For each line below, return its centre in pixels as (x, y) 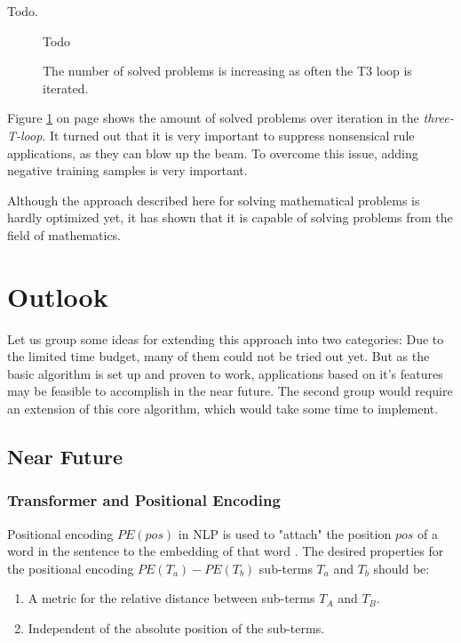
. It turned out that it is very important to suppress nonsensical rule (228, 135)
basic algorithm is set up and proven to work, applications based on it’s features (225, 373)
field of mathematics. (64, 234)
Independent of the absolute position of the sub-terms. (176, 628)
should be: (401, 568)
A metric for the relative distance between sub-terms (171, 598)
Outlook (58, 296)
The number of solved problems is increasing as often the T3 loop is (227, 71)
